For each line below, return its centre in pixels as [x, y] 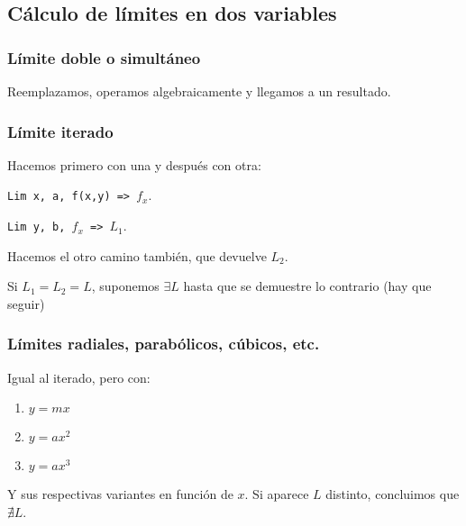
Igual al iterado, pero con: [79, 377]
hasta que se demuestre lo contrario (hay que [307, 286]
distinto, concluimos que [393, 494]
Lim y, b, [37, 227]
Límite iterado [60, 131]
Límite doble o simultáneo [104, 57]
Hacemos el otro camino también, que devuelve [137, 255]
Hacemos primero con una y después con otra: [134, 164]
